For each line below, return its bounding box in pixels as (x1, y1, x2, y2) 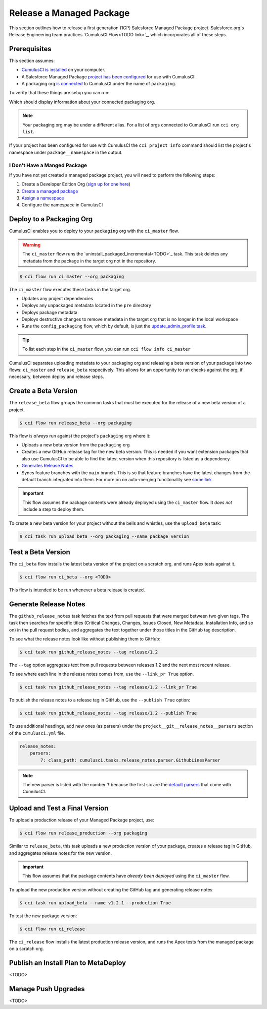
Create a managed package (21, 188, 79, 194)
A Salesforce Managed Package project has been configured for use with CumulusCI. (21, 73, 196, 79)
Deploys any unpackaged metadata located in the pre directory (21, 303, 152, 309)
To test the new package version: (9, 913, 77, 919)
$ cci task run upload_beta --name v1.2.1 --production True (19, 900, 171, 905)
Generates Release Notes (21, 463, 74, 469)
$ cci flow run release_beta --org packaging (19, 420, 132, 426)
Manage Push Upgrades (9, 985, 85, 993)
